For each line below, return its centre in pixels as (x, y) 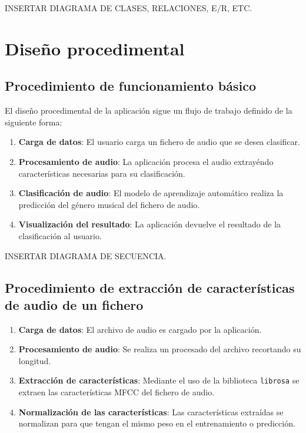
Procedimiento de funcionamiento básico (130, 86)
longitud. (35, 360)
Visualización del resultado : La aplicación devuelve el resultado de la (150, 224)
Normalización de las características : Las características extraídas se (151, 411)
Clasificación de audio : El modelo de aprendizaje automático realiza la (151, 193)
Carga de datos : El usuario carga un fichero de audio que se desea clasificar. (159, 142)
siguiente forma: (34, 122)
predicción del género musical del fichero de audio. (109, 204)
